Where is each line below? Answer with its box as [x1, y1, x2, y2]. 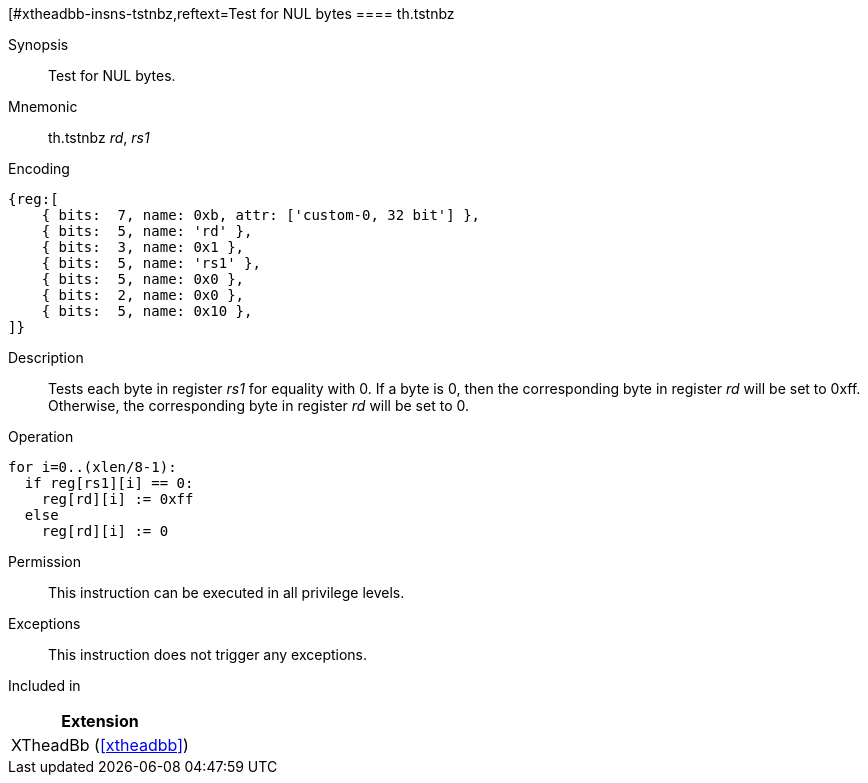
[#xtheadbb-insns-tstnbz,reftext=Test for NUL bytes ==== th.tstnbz [8, 5, 455, 22]
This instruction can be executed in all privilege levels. [48, 584, 405, 601]
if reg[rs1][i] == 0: [24, 475, 194, 491]
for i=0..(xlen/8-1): [8, 459, 177, 475]
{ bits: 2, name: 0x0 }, [41, 287, 245, 303]
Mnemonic [8, 98, 78, 115]
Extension [61, 711, 139, 731]
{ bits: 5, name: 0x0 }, [41, 271, 245, 287]
